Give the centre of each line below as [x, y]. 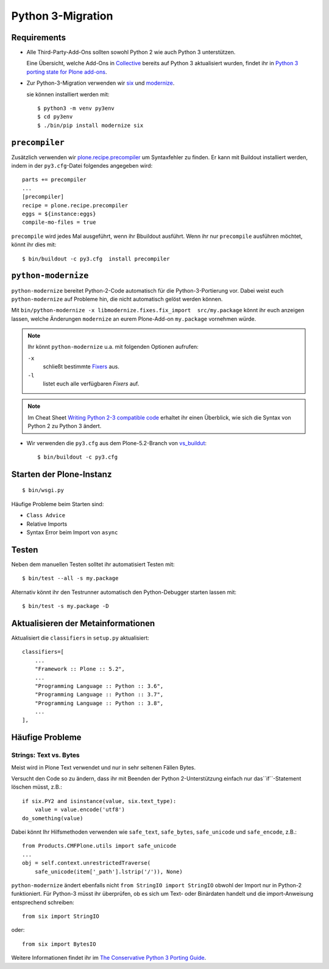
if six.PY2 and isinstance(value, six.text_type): [99, 801]
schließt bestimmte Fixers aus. [81, 367]
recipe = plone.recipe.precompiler [75, 205]
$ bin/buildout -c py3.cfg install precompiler [96, 259]
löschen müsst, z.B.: [37, 787]
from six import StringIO [61, 917]
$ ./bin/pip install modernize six [90, 125]
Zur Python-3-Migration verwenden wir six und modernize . [101, 83]
